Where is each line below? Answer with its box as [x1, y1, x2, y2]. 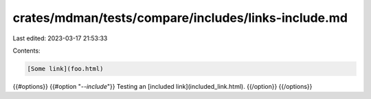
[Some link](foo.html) [27, 65, 104, 72]
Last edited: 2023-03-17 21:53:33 [12, 34, 108, 42]
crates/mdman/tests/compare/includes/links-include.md [12, 10, 348, 25]
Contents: [12, 46, 41, 55]
